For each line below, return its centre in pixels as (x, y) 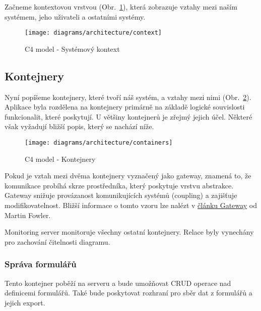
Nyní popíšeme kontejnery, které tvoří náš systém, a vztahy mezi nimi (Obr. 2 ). (128, 97)
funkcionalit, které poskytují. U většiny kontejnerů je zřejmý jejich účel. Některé (128, 116)
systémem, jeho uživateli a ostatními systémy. (75, 16)
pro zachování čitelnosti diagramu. (57, 241)
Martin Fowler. (28, 215)
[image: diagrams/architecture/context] (93, 33)
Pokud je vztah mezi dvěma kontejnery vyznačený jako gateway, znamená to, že (128, 176)
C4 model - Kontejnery (60, 159)
